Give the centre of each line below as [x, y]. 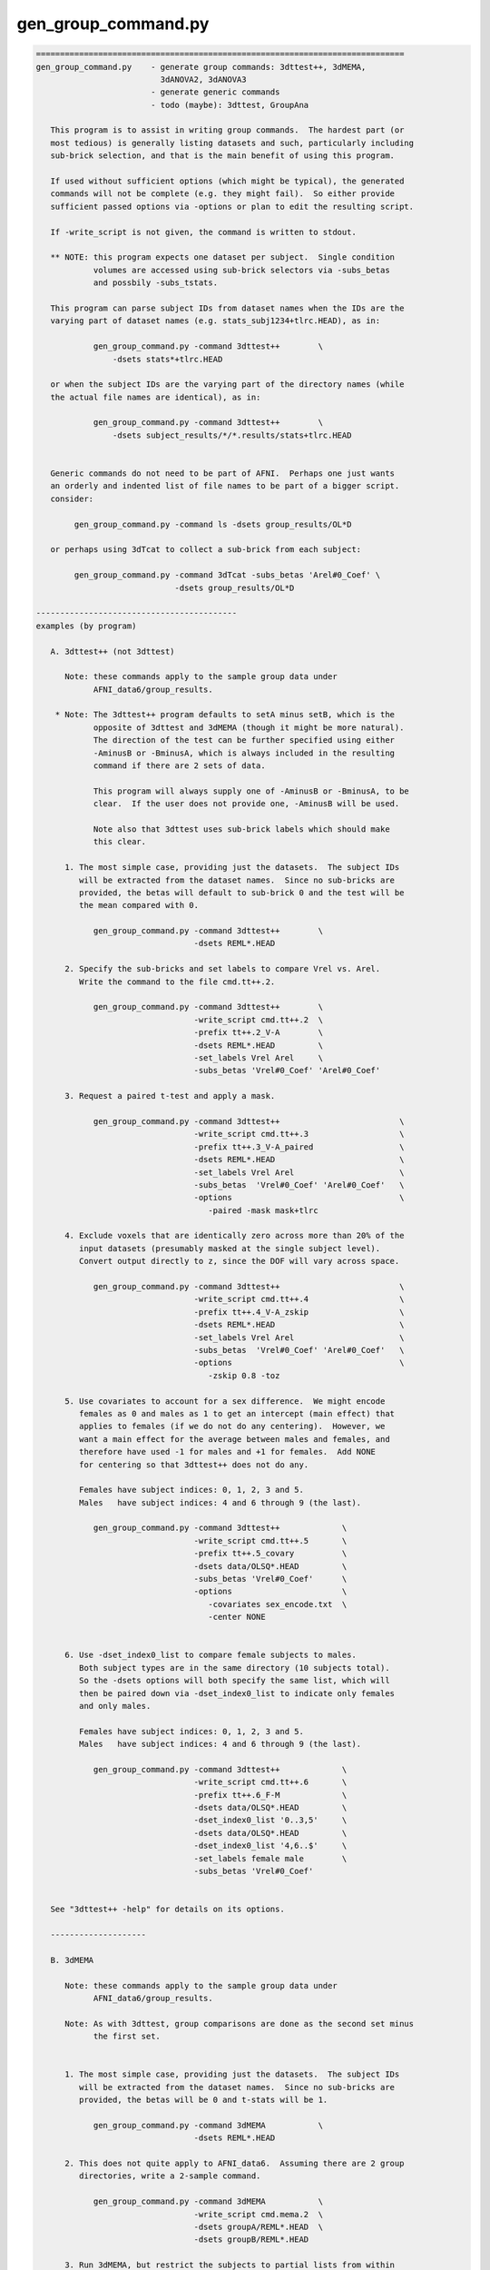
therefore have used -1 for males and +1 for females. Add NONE [227, 1452]
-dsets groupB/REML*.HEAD [251, 2240]
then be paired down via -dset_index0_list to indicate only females [236, 1693]
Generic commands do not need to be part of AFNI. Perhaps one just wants [222, 474]
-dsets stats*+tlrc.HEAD [167, 359]
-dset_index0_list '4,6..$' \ [270, 1846]
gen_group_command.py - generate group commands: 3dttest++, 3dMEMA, [201, 67]
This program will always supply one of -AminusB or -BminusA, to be [251, 791]
